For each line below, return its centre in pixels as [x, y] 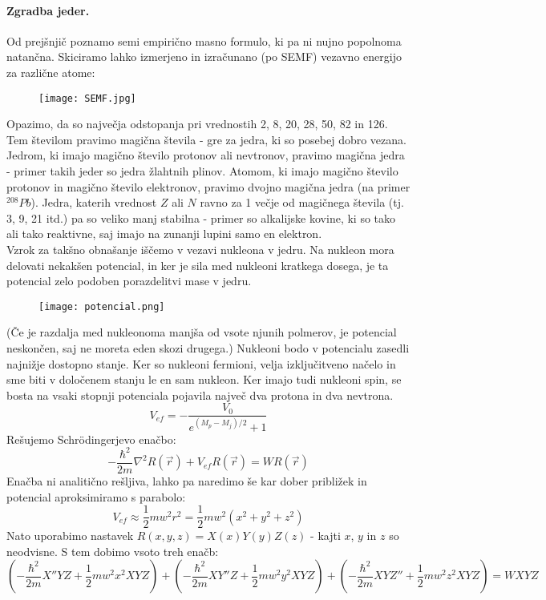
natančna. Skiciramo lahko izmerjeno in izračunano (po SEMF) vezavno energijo [204, 56]
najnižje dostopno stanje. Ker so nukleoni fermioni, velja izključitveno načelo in [201, 363]
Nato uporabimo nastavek [70, 536]
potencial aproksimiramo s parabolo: [96, 496]
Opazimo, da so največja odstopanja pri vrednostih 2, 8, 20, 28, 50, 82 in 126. [197, 124]
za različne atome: [51, 72]
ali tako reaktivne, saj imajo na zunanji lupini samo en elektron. [164, 234]
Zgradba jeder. [48, 10]
